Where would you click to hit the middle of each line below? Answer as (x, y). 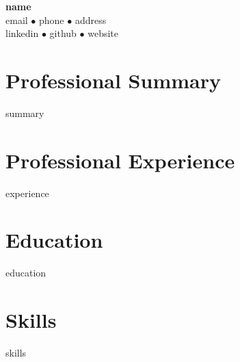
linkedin (22, 33)
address (91, 20)
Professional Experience (120, 160)
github (63, 33)
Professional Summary (113, 80)
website (103, 33)
